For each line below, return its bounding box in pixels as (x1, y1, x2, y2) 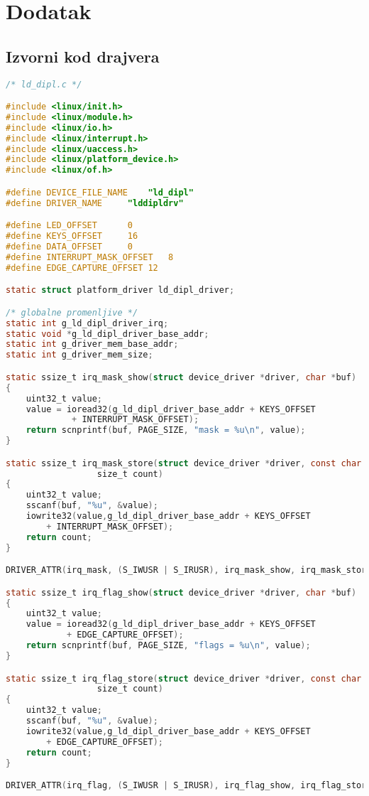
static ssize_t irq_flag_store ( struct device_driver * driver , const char (6, 673, 362, 684)
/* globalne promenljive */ (6, 307, 138, 318)
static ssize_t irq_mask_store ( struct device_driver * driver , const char (6, 458, 362, 468)
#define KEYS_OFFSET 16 (6, 231, 138, 242)
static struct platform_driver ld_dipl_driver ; (6, 285, 235, 296)
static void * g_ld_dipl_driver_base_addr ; (6, 328, 209, 339)
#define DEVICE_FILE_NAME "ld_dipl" (6, 187, 194, 198)
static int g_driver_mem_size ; (6, 350, 153, 360)
